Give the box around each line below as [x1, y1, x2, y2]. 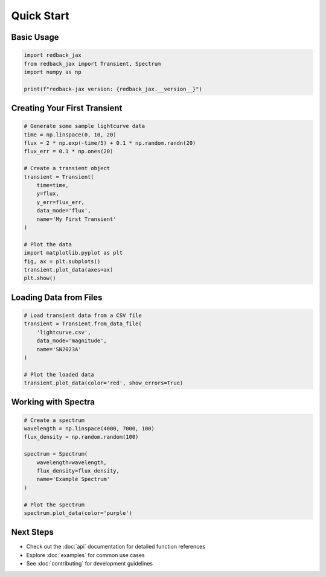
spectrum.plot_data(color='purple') [24, 509, 133, 516]
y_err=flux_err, [36, 199, 85, 205]
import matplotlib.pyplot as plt [24, 249, 123, 257]
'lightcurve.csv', [36, 329, 91, 336]
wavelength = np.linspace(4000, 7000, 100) [24, 426, 155, 432]
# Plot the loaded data [24, 371, 95, 378]
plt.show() [24, 275, 56, 282]
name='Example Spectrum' [36, 476, 110, 483]
